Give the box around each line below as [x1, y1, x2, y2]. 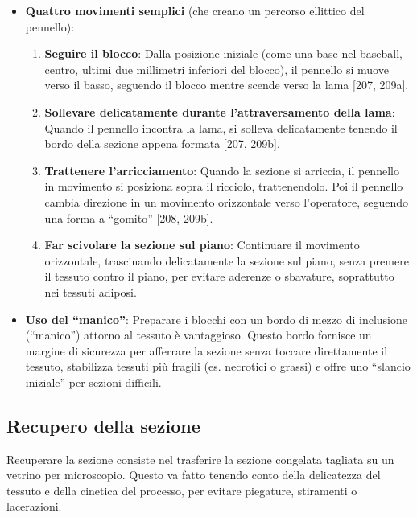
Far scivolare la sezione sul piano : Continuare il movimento [44, 236, 360, 253]
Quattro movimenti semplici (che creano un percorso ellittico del [25, 2, 365, 18]
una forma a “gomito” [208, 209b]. [44, 209, 213, 226]
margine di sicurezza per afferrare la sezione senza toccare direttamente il [25, 342, 388, 359]
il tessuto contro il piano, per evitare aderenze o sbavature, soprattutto [44, 268, 394, 285]
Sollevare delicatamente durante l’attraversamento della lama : [44, 103, 395, 120]
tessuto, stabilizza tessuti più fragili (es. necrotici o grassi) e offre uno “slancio [25, 358, 411, 375]
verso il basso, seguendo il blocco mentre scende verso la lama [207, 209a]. [44, 76, 409, 93]
